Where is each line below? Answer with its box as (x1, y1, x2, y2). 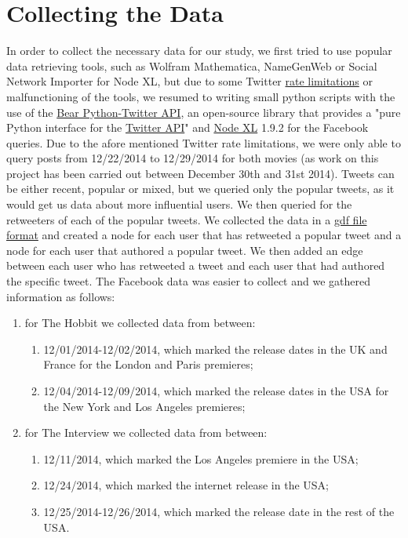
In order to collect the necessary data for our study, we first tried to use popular (6, 42, 392, 59)
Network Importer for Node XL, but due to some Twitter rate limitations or (6, 73, 373, 89)
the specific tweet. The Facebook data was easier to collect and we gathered (6, 273, 370, 289)
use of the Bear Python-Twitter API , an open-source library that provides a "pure (6, 104, 401, 120)
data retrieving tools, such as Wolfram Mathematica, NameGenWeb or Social (6, 57, 377, 74)
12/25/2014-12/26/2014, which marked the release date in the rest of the (43, 503, 395, 519)
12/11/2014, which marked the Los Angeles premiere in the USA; (43, 450, 359, 467)
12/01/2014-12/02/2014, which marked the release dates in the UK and (43, 340, 388, 357)
